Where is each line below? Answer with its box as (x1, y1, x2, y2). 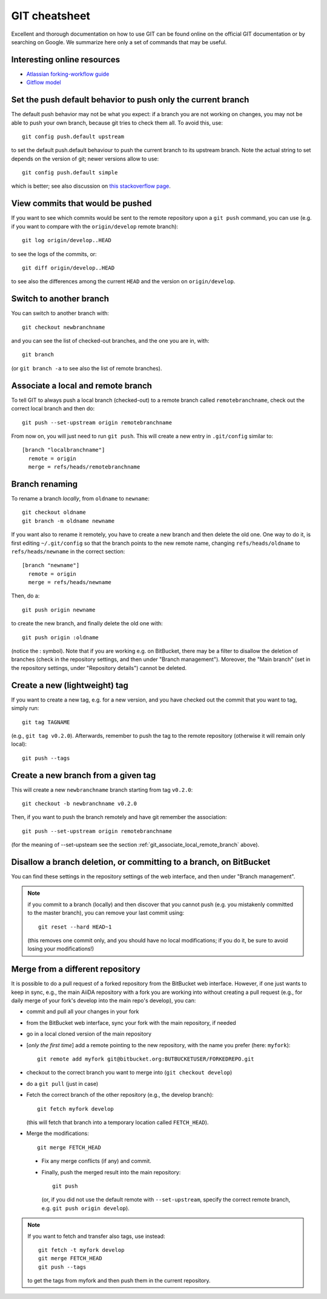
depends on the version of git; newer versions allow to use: (11, 155, 159, 162)
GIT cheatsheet (11, 9, 91, 22)
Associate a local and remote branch (11, 380, 153, 390)
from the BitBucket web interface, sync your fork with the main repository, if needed (26, 1019, 236, 1026)
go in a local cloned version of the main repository (26, 1030, 151, 1038)
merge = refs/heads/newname (28, 579, 112, 586)
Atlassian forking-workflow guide (26, 70, 110, 77)
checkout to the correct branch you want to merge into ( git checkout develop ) (26, 1069, 233, 1076)
